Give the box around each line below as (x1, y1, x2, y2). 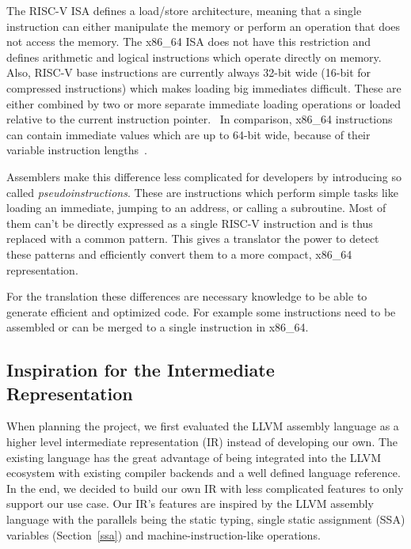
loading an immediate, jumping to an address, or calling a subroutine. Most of (6, 199, 386, 216)
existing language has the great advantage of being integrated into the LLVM (6, 449, 382, 465)
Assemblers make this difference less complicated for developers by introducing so (6, 168, 401, 184)
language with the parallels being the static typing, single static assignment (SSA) (6, 511, 405, 528)
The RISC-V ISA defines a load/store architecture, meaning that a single (6, 2, 362, 18)
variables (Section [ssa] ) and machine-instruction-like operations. (6, 526, 321, 543)
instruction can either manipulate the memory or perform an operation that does (6, 17, 401, 34)
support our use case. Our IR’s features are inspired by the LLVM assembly (6, 495, 374, 512)
